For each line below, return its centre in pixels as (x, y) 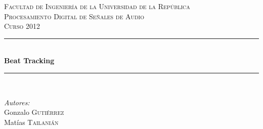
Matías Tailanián (31, 122)
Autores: (17, 102)
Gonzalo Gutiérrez (34, 112)
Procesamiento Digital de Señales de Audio (74, 16)
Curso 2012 (22, 26)
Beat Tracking (29, 60)
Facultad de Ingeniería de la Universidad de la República (97, 6)
